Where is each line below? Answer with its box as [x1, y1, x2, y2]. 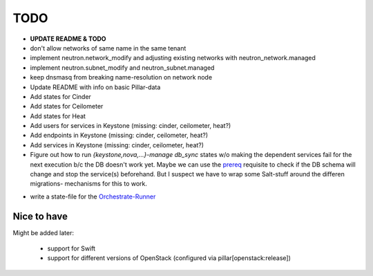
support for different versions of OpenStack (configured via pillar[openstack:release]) [47, 254, 291, 262]
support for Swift [47, 244, 96, 252]
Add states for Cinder [30, 92, 91, 100]
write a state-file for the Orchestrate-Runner [30, 192, 156, 201]
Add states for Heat [30, 111, 86, 120]
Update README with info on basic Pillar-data [30, 83, 161, 91]
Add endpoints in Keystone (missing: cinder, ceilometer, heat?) [30, 131, 209, 140]
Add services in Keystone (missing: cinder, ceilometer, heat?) [30, 140, 204, 149]
